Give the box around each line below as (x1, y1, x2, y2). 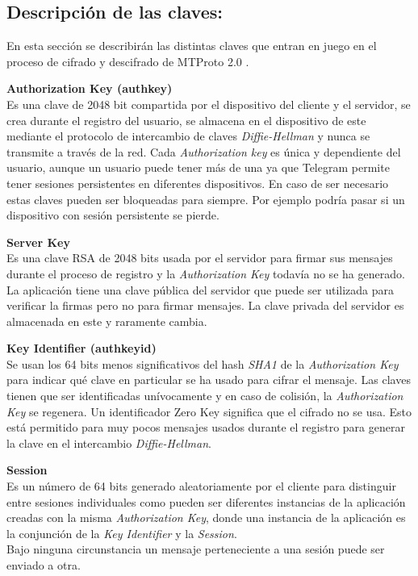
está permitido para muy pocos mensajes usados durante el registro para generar (6, 419, 405, 436)
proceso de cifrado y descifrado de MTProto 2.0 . (6, 52, 249, 69)
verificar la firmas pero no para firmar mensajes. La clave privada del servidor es (6, 297, 404, 314)
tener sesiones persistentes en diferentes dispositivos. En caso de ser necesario (6, 174, 389, 191)
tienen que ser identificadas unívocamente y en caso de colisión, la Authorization (6, 387, 403, 404)
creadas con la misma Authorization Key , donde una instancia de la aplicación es (6, 509, 406, 526)
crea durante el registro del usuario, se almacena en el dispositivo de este (6, 111, 366, 128)
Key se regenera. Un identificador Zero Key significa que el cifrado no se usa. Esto (6, 403, 412, 419)
